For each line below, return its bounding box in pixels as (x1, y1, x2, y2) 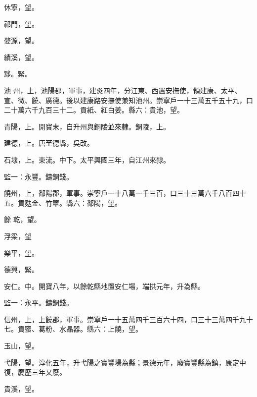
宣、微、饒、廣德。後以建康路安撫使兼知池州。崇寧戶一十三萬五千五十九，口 (4, 95, 253, 105)
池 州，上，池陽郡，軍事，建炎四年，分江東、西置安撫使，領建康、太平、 (4, 85, 242, 95)
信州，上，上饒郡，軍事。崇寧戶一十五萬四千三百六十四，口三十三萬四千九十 (4, 314, 253, 324)
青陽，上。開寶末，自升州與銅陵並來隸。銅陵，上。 (4, 121, 170, 131)
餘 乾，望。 (4, 214, 41, 225)
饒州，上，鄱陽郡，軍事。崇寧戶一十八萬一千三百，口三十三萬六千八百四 (4, 188, 239, 198)
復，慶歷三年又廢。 (4, 367, 66, 377)
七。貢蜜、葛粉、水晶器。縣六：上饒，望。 (4, 324, 142, 334)
